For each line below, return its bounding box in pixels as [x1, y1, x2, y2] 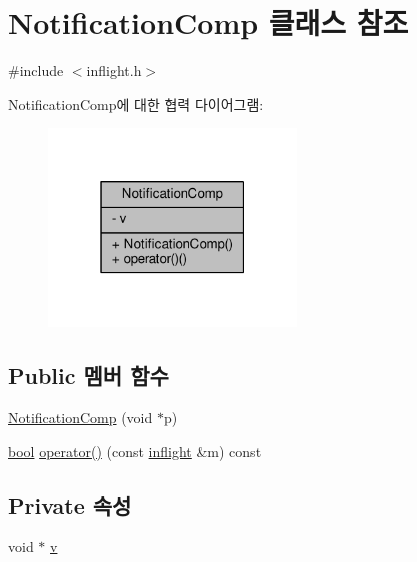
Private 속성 [8, 489, 132, 520]
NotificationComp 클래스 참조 [8, 2, 409, 43]
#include [8, 60, 64, 81]
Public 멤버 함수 [8, 360, 169, 391]
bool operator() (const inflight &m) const [8, 440, 262, 461]
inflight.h [86, 60, 142, 81]
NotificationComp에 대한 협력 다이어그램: [8, 93, 264, 114]
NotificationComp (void [8, 406, 153, 427]
